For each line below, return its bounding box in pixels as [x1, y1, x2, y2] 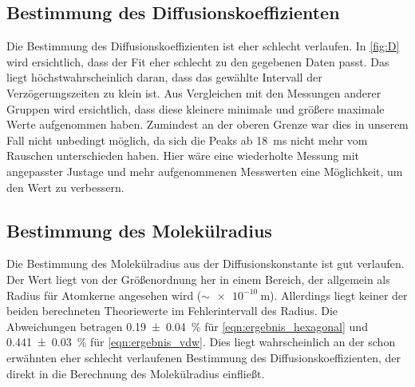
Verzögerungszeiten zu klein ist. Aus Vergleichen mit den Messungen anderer [6, 84, 381, 101]
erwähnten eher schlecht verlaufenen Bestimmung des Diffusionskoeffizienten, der [6, 349, 401, 365]
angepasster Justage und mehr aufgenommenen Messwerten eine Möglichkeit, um [6, 162, 403, 179]
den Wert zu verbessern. [6, 178, 125, 195]
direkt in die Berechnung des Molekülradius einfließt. [6, 365, 265, 381]
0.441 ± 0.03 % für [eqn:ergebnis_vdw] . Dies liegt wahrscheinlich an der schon [6, 333, 396, 350]
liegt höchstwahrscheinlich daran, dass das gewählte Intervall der [6, 69, 322, 86]
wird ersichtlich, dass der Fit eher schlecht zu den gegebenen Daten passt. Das [6, 53, 389, 70]
